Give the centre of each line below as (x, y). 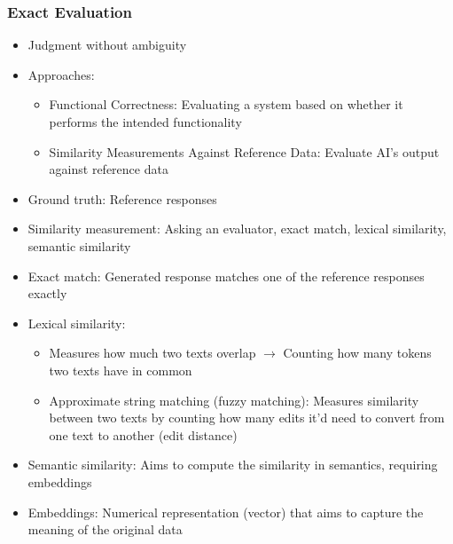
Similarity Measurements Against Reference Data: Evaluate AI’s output (244, 151)
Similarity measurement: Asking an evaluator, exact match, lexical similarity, (237, 229)
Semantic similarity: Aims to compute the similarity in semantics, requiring (233, 465)
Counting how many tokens (357, 353)
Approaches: (61, 74)
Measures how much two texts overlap (152, 353)
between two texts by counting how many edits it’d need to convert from (247, 418)
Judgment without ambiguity (107, 45)
